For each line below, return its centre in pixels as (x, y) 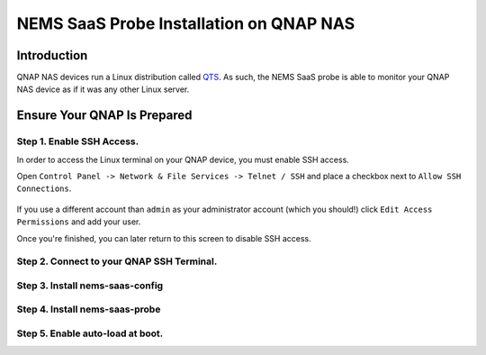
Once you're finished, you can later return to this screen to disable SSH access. (164, 238)
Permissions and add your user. (79, 222)
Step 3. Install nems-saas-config (90, 286)
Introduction (52, 55)
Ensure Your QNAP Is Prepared (104, 116)
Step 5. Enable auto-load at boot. (90, 333)
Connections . (44, 188)
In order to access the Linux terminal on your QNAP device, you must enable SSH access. (183, 159)
